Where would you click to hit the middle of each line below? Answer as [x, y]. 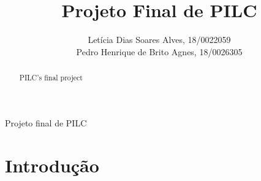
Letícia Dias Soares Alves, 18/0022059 [159, 40]
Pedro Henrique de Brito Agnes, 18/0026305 [159, 51]
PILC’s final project [51, 78]
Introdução [52, 165]
